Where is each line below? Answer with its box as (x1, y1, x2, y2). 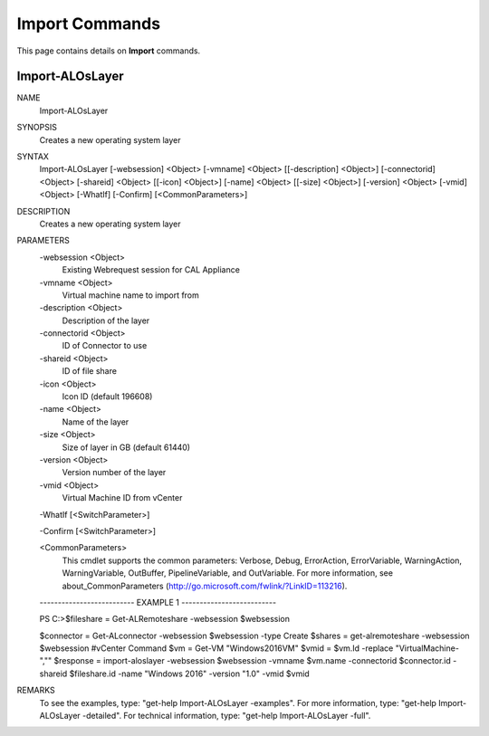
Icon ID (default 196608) (62, 391, 153, 402)
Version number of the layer (62, 467, 167, 478)
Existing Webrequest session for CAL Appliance (62, 264, 240, 275)
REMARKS (16, 684, 55, 696)
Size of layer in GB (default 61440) (62, 442, 190, 453)
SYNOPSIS (16, 122, 58, 133)
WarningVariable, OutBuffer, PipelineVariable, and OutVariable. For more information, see (62, 568, 394, 578)
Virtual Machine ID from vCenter (62, 492, 183, 503)
